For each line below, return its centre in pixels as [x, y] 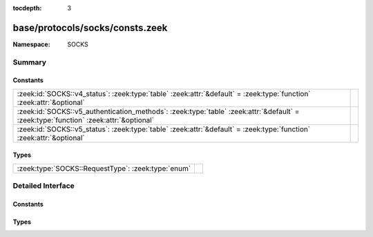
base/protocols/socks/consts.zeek [90, 28]
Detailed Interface [44, 186]
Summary [30, 62]
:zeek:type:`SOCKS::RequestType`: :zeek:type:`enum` [104, 168]
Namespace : [32, 44]
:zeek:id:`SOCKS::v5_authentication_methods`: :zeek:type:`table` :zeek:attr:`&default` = [158, 111]
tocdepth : [27, 8]
